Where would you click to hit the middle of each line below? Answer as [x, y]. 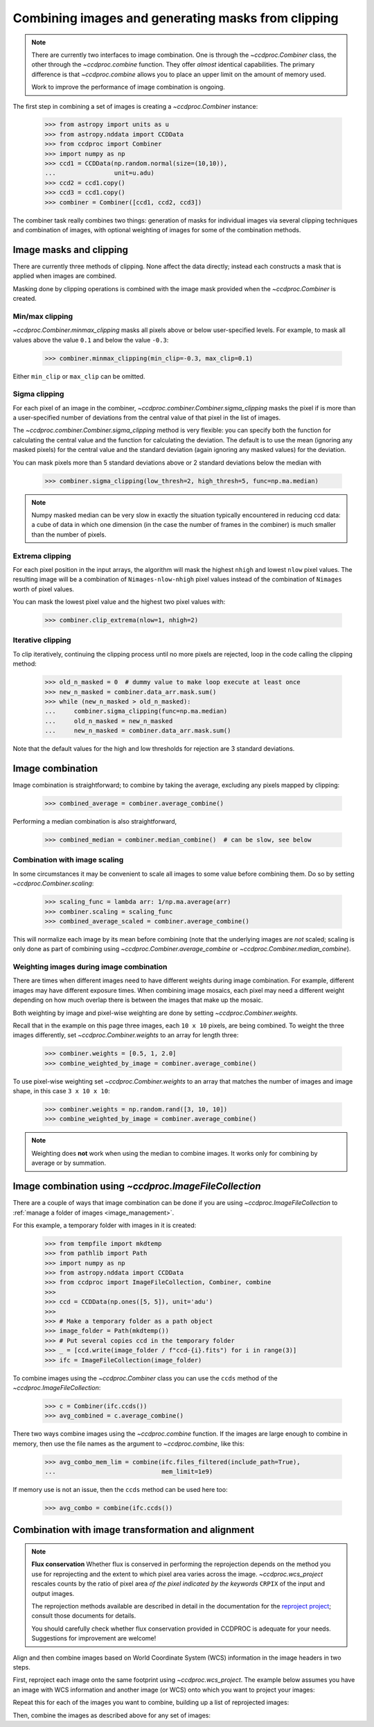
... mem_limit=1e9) [129, 1472]
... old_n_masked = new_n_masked [109, 721]
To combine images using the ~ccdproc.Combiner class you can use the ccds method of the [145, 1378]
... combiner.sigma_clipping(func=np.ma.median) [136, 711]
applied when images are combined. [65, 276]
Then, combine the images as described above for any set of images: [112, 1715]
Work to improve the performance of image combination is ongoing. [128, 87]
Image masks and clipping [70, 250]
